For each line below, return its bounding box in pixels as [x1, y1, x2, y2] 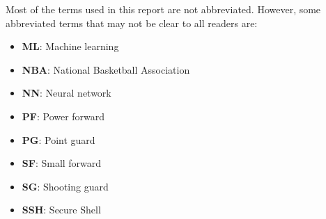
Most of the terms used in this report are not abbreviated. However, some [6, 2, 321, 16]
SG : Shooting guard [22, 179, 109, 193]
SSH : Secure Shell [22, 202, 101, 217]
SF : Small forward [22, 156, 102, 170]
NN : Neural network [22, 86, 111, 100]
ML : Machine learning [22, 39, 119, 54]
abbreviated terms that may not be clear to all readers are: [6, 15, 258, 30]
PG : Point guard [22, 132, 95, 147]
